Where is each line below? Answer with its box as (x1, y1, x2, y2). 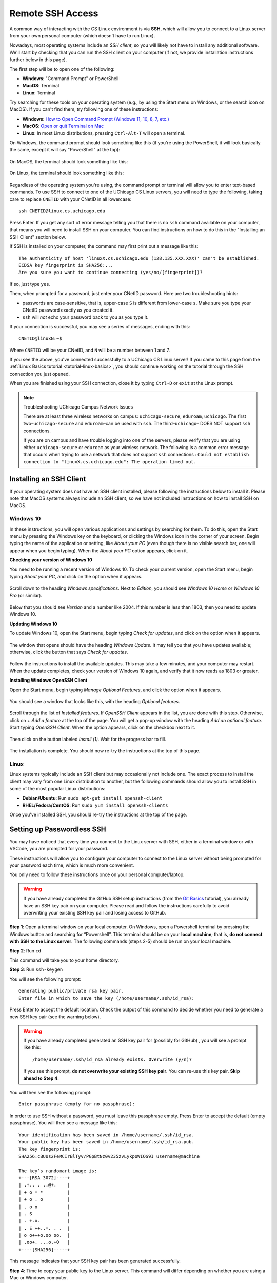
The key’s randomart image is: (18, 1168, 97, 1174)
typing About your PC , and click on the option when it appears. (9, 573, 143, 579)
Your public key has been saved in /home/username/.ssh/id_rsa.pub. (18, 1139, 194, 1144)
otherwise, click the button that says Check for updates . (9, 649, 128, 655)
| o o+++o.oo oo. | (18, 1232, 70, 1238)
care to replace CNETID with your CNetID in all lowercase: (9, 196, 132, 202)
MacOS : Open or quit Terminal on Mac (22, 123, 104, 129)
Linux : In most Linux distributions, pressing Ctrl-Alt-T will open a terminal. (22, 130, 186, 136)
